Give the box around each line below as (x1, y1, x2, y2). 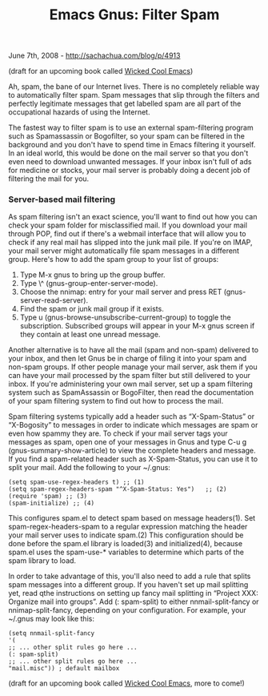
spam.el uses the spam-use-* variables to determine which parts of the (8, 547, 244, 557)
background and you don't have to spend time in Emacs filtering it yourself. (8, 140, 256, 150)
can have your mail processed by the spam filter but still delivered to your (8, 371, 250, 380)
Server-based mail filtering (8, 194, 116, 205)
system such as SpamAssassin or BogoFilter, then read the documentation (8, 388, 254, 397)
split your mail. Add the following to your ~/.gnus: (8, 463, 170, 473)
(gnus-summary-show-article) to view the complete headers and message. (8, 446, 256, 456)
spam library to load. (8, 556, 77, 565)
